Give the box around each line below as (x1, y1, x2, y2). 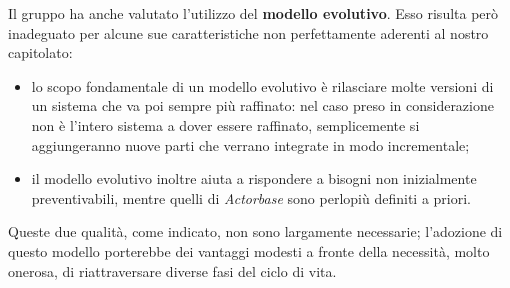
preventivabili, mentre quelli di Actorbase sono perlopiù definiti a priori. (31, 187, 471, 208)
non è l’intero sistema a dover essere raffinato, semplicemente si (31, 114, 420, 135)
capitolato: (8, 42, 73, 63)
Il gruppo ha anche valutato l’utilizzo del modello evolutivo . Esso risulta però (8, 3, 499, 23)
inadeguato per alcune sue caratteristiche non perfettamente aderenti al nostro (8, 22, 489, 43)
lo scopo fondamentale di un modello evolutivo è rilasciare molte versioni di (31, 75, 494, 96)
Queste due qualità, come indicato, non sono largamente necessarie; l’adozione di (8, 221, 503, 242)
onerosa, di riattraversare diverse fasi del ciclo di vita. (8, 260, 337, 281)
